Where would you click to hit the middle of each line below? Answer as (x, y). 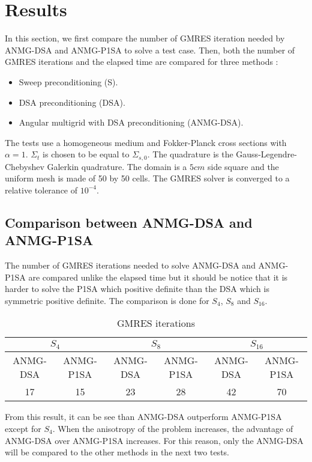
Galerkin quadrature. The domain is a (117, 166)
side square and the (243, 166)
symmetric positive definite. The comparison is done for (107, 300)
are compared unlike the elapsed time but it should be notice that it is (158, 277)
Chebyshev (25, 166)
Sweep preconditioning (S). (68, 81)
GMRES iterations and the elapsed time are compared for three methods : (142, 62)
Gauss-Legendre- (266, 154)
